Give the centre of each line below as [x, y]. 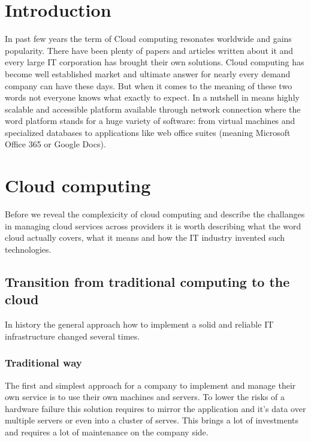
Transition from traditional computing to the [147, 281]
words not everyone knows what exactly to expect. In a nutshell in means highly [152, 97]
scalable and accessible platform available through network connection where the [153, 109]
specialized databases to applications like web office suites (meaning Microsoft [148, 132]
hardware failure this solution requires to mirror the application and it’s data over [155, 408]
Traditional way [43, 363]
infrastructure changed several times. [73, 336]
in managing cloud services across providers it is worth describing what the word [153, 225]
